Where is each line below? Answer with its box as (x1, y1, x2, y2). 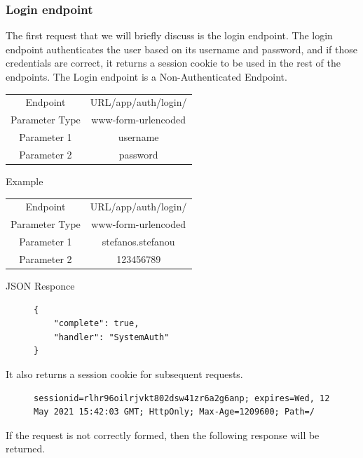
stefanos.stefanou (102, 234, 175, 248)
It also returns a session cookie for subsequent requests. (6, 366, 243, 381)
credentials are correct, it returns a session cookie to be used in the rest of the (6, 55, 341, 70)
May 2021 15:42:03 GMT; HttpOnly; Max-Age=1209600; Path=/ (34, 407, 315, 417)
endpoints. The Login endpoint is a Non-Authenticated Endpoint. (6, 69, 287, 83)
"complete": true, (53, 318, 139, 329)
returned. (6, 441, 46, 456)
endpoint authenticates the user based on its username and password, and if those (6, 41, 358, 56)
